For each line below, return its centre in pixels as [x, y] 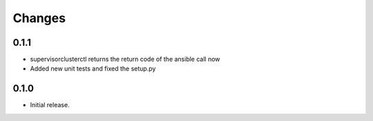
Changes [39, 18]
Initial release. [50, 105]
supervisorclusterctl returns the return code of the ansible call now [125, 59]
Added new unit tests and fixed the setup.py [93, 68]
